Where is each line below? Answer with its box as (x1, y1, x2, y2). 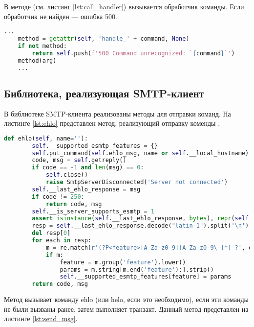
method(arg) (18, 57, 57, 64)
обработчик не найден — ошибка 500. (4, 11, 117, 21)
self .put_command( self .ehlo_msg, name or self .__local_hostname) (32, 149, 249, 157)
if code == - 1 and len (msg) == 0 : (32, 164, 144, 171)
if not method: (18, 42, 67, 49)
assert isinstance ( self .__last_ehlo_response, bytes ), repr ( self (32, 215, 249, 222)
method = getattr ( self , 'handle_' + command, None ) (18, 35, 190, 43)
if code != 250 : (32, 193, 85, 200)
